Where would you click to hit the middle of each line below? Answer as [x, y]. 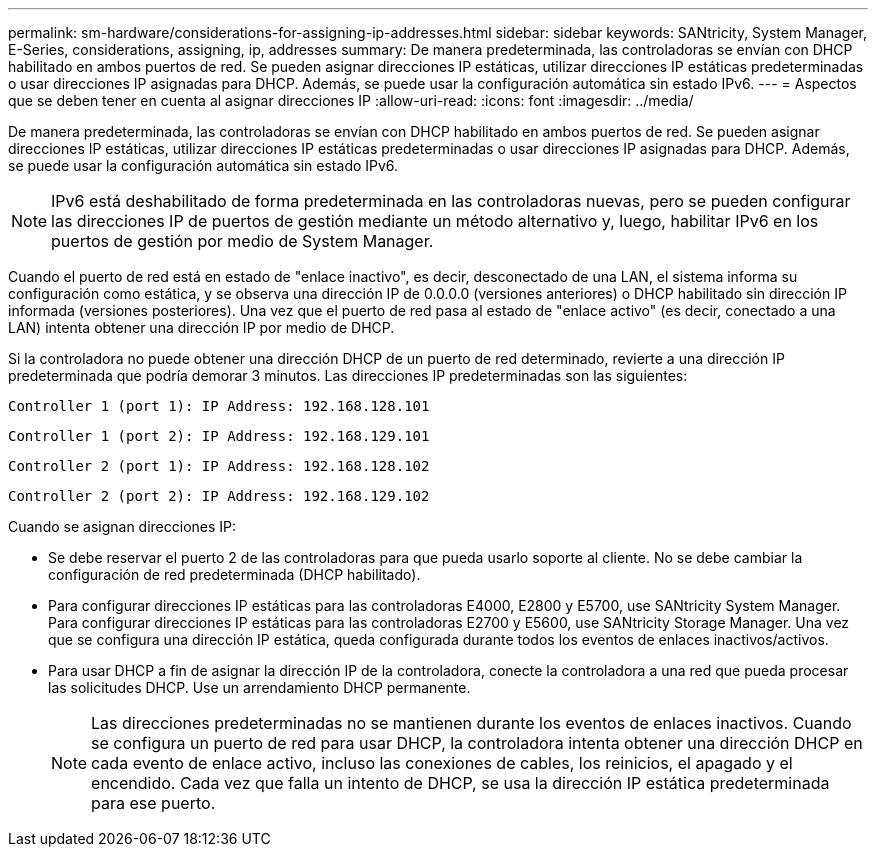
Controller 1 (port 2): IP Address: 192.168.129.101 [219, 436]
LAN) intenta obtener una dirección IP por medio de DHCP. [201, 327]
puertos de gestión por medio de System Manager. [242, 241]
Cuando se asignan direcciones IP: [122, 526]
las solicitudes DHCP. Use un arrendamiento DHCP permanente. [259, 687]
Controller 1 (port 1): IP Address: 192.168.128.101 [219, 406]
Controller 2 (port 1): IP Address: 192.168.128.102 [219, 466]
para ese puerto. [153, 803]
